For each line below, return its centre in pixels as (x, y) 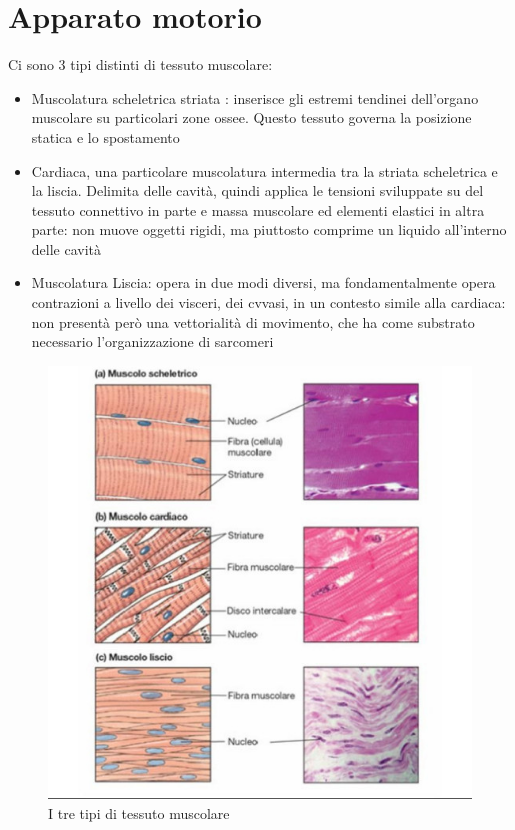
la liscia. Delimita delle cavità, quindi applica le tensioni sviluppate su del (257, 190)
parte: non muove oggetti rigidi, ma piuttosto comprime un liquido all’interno (269, 229)
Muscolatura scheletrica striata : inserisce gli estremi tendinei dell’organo (255, 97)
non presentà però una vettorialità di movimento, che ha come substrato (253, 321)
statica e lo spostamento (105, 136)
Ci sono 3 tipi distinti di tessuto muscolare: (140, 64)
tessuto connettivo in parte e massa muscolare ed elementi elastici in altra (258, 209)
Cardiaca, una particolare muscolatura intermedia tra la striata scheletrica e (264, 170)
